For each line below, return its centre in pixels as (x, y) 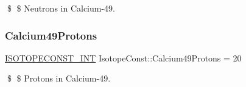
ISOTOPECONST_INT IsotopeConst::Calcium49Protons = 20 (123, 57)
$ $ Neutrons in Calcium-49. (61, 8)
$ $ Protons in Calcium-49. (59, 78)
